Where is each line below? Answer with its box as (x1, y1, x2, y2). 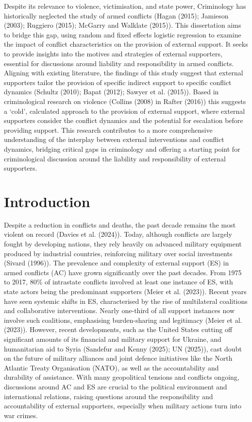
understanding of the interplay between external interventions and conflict (4, 134, 224, 144)
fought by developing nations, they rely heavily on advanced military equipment (4, 239, 242, 248)
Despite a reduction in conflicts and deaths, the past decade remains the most (4, 219, 236, 229)
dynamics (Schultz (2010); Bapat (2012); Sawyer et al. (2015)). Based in (4, 87, 219, 97)
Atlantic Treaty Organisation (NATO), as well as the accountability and (4, 362, 219, 372)
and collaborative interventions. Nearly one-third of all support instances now (4, 305, 235, 316)
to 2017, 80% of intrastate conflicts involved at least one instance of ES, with (4, 277, 233, 287)
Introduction (4, 191, 90, 211)
